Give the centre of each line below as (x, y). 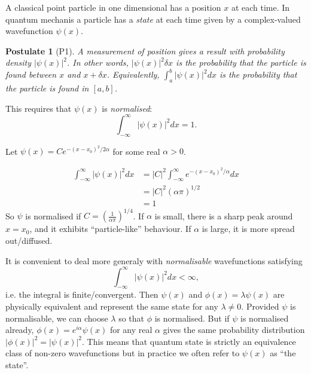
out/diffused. (29, 240)
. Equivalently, (133, 74)
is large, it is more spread (248, 229)
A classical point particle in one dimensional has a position (113, 7)
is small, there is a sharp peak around (224, 215)
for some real (136, 151)
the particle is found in (47, 88)
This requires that (39, 108)
